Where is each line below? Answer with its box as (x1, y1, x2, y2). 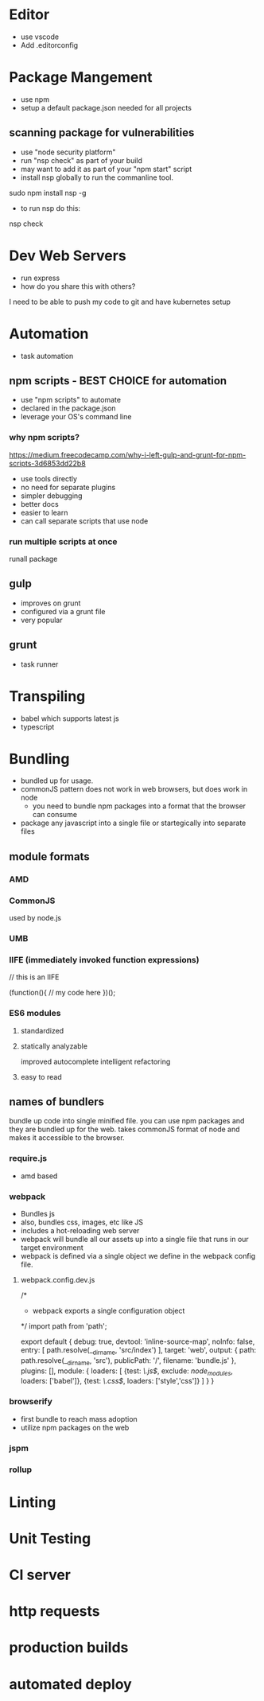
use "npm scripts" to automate (20, 395, 122, 405)
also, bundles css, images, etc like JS (20, 1217, 144, 1227)
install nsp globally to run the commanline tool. (20, 173, 174, 182)
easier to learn (20, 508, 68, 517)
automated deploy (9, 1675, 132, 1693)
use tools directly (20, 473, 78, 483)
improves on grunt (20, 598, 81, 608)
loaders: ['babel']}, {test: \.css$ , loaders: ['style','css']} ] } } (20, 1376, 215, 1386)
